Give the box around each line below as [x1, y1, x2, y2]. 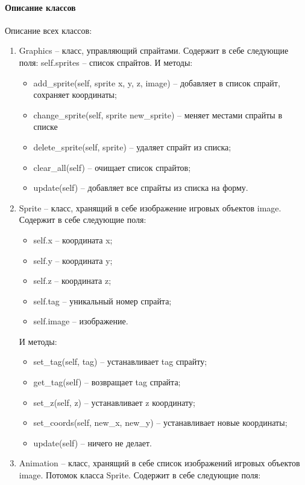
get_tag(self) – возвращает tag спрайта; [33, 376, 181, 388]
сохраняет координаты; [33, 88, 117, 101]
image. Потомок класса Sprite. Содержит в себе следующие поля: [19, 469, 261, 481]
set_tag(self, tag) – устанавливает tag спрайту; [33, 355, 207, 368]
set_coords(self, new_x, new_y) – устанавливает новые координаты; [33, 416, 288, 429]
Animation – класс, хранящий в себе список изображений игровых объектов [19, 457, 300, 469]
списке [33, 120, 58, 133]
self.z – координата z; [33, 274, 112, 287]
